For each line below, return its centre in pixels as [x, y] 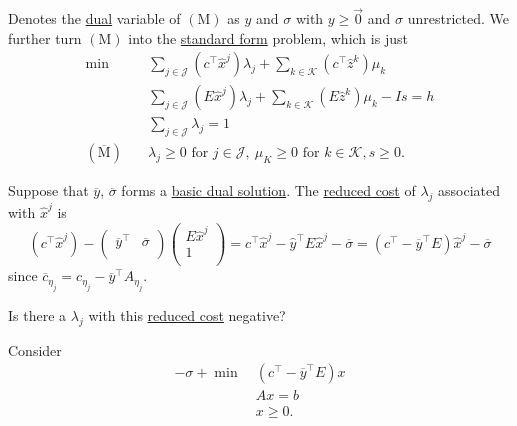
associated [469, 190]
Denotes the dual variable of [94, 18]
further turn [45, 37]
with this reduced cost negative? [187, 314]
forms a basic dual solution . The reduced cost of [268, 190]
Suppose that [48, 190]
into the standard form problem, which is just [268, 37]
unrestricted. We [458, 18]
